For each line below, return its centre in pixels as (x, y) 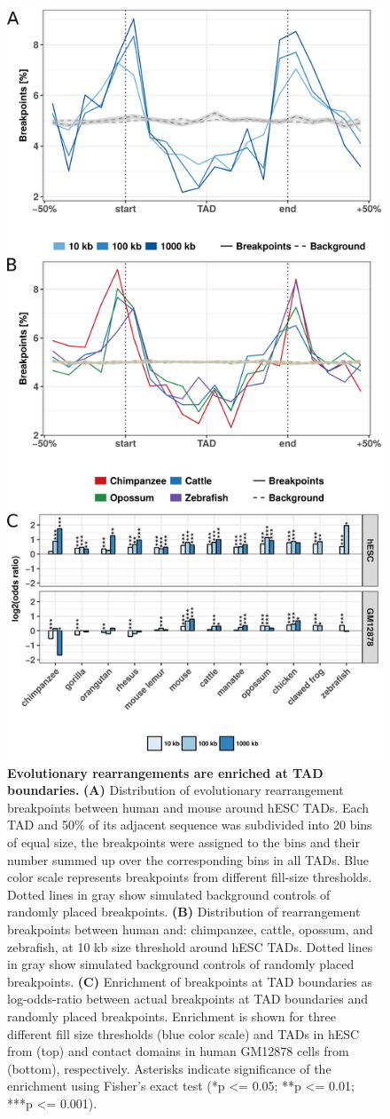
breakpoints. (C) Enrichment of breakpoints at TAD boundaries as (190, 981)
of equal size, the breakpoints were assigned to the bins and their (183, 841)
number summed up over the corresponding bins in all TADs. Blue (188, 859)
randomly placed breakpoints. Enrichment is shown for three (172, 1016)
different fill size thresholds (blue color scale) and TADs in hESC (183, 1033)
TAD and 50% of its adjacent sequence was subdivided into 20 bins (190, 825)
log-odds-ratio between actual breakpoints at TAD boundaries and (187, 999)
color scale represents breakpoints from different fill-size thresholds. (190, 877)
